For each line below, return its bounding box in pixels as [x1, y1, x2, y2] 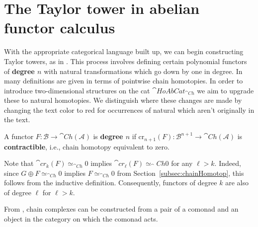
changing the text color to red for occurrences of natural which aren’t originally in [4, 104, 255, 115]
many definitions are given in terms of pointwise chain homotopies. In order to [4, 76, 243, 86]
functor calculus [4, 17, 115, 38]
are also [225, 177, 249, 188]
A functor [4, 131, 34, 142]
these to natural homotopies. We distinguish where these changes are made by [4, 95, 242, 105]
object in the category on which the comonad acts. [4, 214, 158, 224]
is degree [93, 131, 123, 142]
